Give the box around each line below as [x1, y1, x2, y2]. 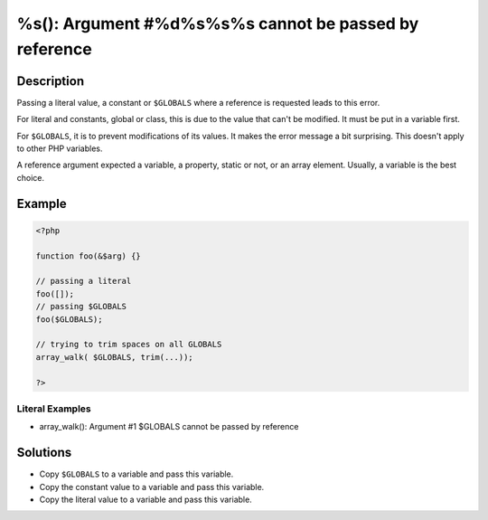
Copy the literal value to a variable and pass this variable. [39, 494, 252, 505]
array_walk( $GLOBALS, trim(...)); [35, 352, 193, 362]
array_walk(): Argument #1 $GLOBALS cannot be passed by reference [39, 421, 299, 432]
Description [16, 73, 85, 89]
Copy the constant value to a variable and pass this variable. [39, 481, 265, 492]
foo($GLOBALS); [35, 314, 103, 325]
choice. [16, 172, 45, 183]
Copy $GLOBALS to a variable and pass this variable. [39, 468, 234, 479]
